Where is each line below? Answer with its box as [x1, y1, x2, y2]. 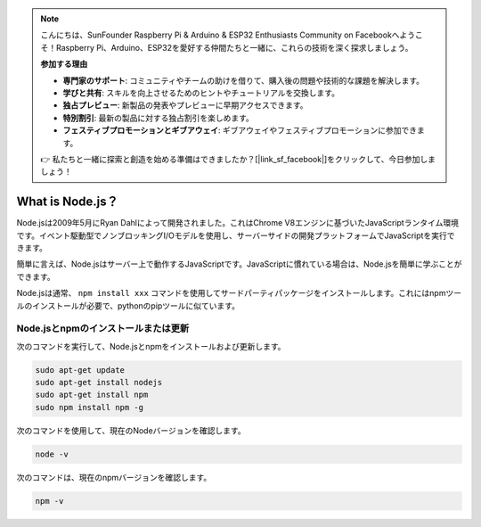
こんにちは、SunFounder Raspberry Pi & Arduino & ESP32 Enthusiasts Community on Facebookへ [40, 29, 400, 40]
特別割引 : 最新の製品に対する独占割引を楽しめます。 [62, 112, 254, 123]
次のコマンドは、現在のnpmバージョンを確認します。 [16, 472, 212, 482]
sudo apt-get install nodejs [35, 377, 163, 388]
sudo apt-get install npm [35, 390, 149, 400]
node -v [35, 449, 69, 459]
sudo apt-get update [35, 365, 125, 375]
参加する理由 [40, 59, 88, 70]
